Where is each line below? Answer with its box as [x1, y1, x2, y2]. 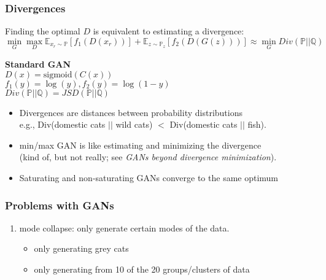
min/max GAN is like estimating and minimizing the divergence [19, 138, 262, 151]
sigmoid [43, 70, 72, 79]
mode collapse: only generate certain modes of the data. [19, 221, 230, 234]
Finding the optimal [5, 25, 80, 37]
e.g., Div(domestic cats [19, 118, 106, 131]
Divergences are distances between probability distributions [19, 106, 243, 119]
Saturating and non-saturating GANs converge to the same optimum [19, 171, 279, 184]
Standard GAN [5, 58, 71, 71]
